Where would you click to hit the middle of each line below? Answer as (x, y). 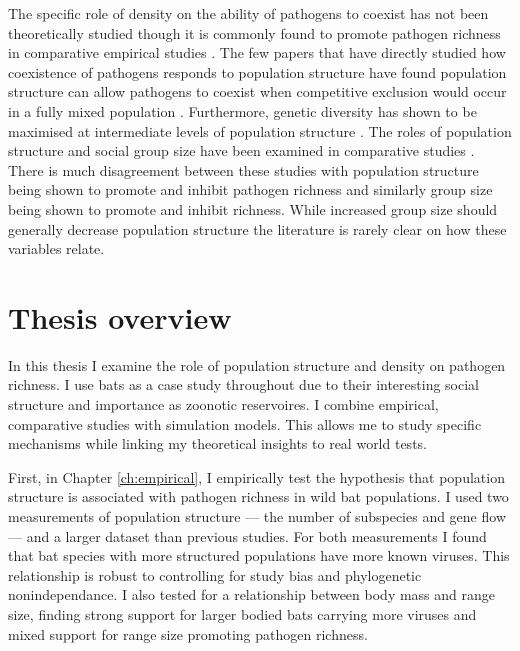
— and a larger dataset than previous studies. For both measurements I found (247, 535)
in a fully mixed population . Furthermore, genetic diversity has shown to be (242, 110)
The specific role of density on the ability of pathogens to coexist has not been (248, 13)
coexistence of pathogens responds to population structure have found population (257, 71)
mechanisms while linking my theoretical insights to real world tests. (217, 443)
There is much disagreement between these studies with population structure (243, 169)
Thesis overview (120, 316)
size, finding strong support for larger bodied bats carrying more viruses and (242, 613)
